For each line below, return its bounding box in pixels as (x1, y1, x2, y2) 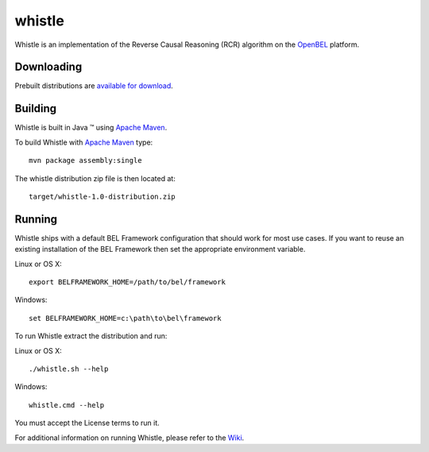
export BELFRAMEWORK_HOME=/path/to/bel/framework (29, 278, 226, 286)
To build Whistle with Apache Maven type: (14, 137, 153, 147)
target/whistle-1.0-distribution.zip (29, 191, 176, 201)
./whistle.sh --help (29, 364, 109, 373)
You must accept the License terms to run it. (14, 418, 160, 428)
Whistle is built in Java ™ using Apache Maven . (14, 123, 168, 133)
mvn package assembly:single (29, 156, 142, 165)
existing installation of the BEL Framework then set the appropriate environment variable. (14, 245, 306, 254)
